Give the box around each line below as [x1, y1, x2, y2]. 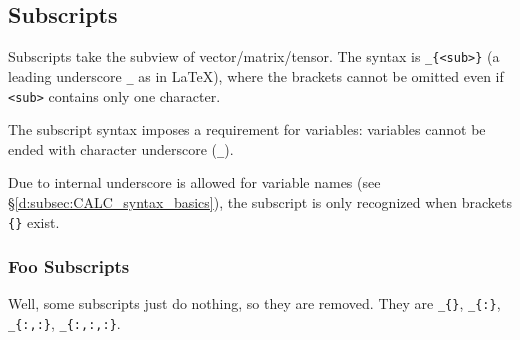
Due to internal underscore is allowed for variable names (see [8, 172, 381, 193]
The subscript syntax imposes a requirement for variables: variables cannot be [8, 119, 486, 140]
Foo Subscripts [8, 254, 130, 279]
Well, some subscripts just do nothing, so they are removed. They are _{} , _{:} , [8, 293, 501, 314]
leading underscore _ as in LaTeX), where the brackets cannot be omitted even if [8, 65, 504, 86]
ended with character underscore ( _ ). [8, 138, 234, 159]
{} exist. [8, 211, 60, 232]
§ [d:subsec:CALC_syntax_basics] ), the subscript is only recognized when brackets [8, 192, 512, 213]
